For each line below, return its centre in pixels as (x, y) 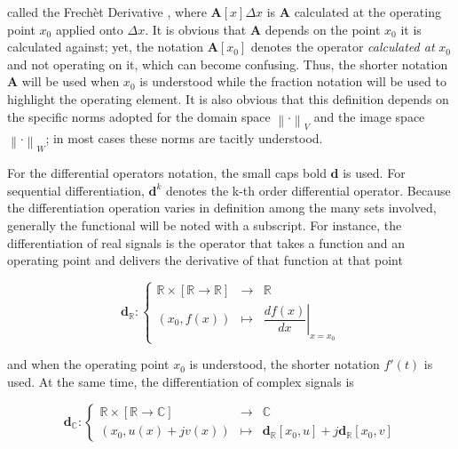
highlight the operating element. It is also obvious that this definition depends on (228, 98)
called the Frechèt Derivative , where (107, 12)
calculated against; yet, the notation (105, 47)
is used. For (374, 173)
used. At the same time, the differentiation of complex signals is (181, 382)
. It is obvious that (196, 29)
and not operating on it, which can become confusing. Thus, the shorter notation (228, 64)
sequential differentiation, (76, 190)
